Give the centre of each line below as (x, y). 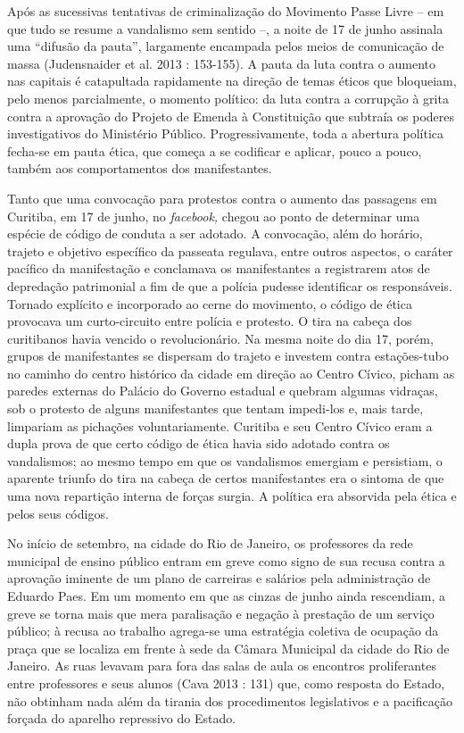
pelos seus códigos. (58, 513)
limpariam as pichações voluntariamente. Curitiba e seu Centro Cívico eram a (220, 425)
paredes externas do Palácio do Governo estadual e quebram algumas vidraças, (223, 391)
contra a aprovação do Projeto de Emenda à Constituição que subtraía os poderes (231, 116)
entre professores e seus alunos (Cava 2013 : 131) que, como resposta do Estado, (226, 683)
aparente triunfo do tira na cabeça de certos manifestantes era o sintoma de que (226, 478)
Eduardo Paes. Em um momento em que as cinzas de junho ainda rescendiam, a (226, 596)
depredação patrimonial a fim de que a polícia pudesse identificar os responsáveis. (230, 285)
